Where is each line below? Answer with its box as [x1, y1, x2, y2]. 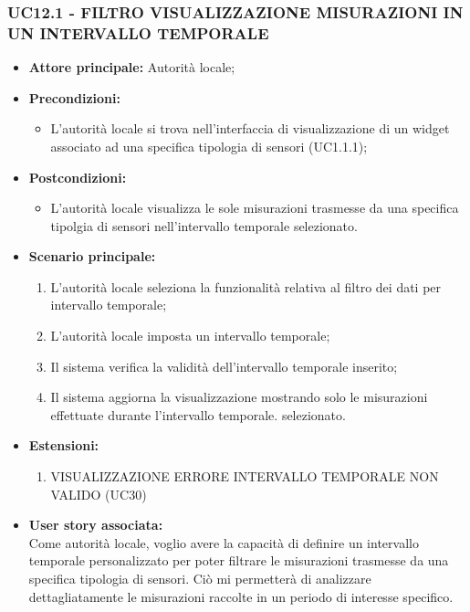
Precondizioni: [28, 88, 120, 107]
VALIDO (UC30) [50, 484, 147, 503]
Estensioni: [28, 436, 99, 455]
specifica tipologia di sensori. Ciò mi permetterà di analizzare [28, 569, 371, 588]
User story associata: [28, 515, 163, 534]
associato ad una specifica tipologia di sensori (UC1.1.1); [50, 136, 368, 155]
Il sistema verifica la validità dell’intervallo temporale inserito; [50, 356, 398, 375]
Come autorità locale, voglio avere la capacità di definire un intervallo [28, 533, 419, 552]
